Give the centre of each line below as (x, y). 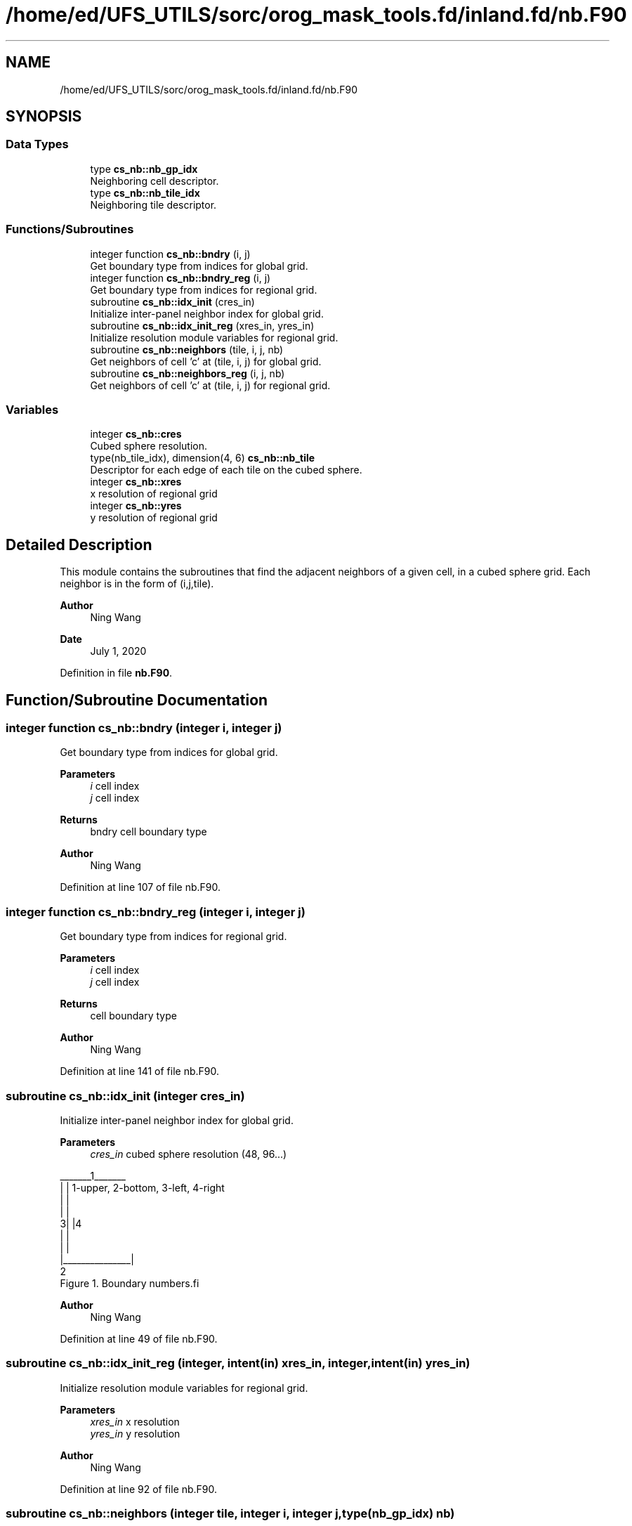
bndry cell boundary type (149, 832)
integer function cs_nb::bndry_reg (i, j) (180, 278)
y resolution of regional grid (154, 518)
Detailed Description (79, 544)
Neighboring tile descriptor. (153, 204)
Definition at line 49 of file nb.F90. (139, 1338)
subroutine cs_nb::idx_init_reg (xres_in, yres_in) (202, 325)
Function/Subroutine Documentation (137, 700)
